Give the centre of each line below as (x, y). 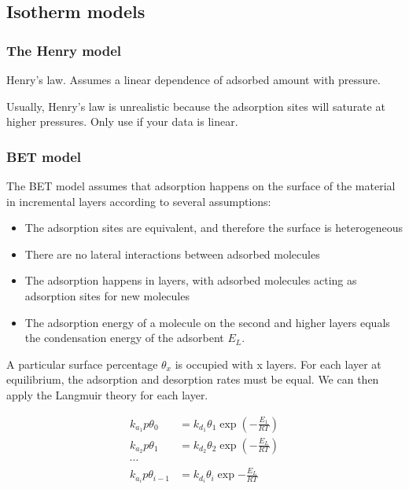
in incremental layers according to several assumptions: (139, 201)
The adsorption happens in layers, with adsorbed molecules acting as (191, 280)
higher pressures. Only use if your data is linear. (122, 121)
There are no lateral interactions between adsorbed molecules (172, 254)
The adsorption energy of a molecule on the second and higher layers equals (207, 322)
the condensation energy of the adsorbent (124, 338)
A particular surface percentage (82, 364)
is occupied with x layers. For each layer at (278, 364)
